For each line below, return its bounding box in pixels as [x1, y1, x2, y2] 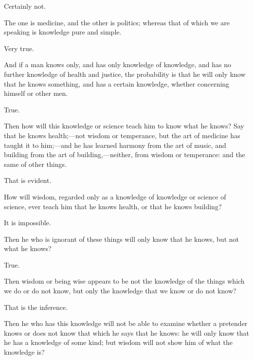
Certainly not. [4, 1, 46, 11]
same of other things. [4, 159, 67, 169]
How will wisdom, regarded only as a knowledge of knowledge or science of [4, 191, 226, 201]
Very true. [4, 43, 34, 53]
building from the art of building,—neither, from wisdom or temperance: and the [4, 149, 245, 160]
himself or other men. [4, 88, 68, 98]
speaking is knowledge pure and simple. [4, 27, 122, 37]
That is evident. [4, 175, 52, 185]
